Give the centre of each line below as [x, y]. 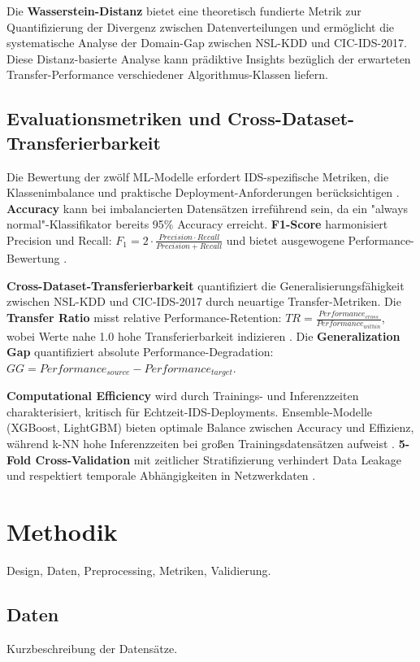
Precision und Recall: [59, 240]
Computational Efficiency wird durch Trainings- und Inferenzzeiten [183, 396]
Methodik [62, 531]
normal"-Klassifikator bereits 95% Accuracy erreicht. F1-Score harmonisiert [197, 224]
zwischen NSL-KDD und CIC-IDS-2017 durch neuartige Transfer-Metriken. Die [204, 301]
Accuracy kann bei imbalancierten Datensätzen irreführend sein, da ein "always [208, 208]
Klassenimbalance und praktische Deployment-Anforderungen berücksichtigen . [203, 192]
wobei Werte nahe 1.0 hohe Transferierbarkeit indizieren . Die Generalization [204, 335]
